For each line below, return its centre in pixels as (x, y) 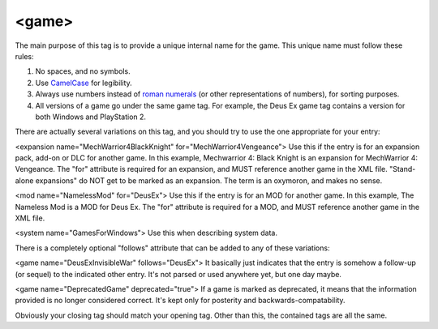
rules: (24, 56)
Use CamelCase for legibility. (84, 83)
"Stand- (403, 169)
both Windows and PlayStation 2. (90, 117)
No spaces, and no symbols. (83, 71)
